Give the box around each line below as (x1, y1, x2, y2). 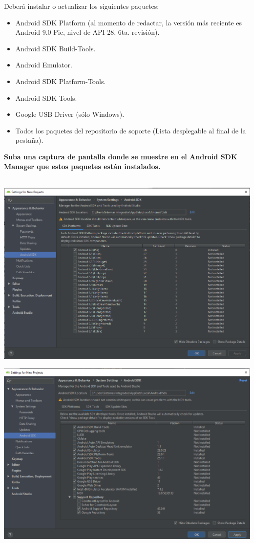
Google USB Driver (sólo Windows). (15, 109, 125, 119)
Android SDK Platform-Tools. (15, 76, 106, 86)
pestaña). (15, 135, 43, 145)
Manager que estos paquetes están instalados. (4, 161, 161, 171)
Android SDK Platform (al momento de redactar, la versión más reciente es (15, 17, 242, 27)
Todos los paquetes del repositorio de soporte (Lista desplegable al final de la (15, 125, 246, 135)
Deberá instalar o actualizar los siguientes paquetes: (4, 1, 159, 11)
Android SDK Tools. (15, 92, 77, 103)
